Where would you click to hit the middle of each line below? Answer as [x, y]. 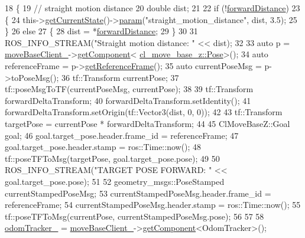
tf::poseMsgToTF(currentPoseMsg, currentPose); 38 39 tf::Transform [129, 89]
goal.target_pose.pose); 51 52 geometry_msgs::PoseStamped [115, 181]
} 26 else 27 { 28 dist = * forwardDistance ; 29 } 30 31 [101, 31]
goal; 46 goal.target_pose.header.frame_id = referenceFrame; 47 [122, 135]
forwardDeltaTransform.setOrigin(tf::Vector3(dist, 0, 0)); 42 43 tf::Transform [144, 112]
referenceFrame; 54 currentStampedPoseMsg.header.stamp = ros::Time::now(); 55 [153, 205]
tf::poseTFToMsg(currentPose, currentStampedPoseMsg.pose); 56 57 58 [134, 216]
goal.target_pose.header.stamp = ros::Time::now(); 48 [103, 147]
